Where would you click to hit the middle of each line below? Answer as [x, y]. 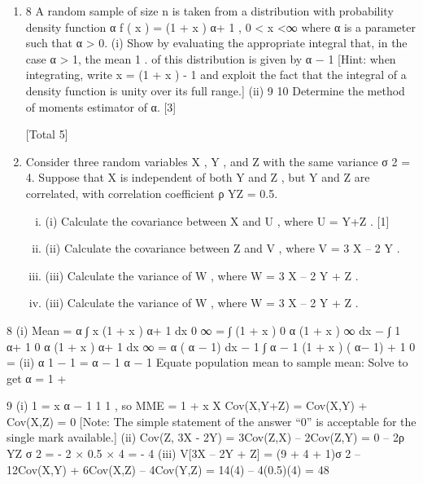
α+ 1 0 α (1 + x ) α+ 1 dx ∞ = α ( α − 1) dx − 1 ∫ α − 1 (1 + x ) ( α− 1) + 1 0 [211, 346]
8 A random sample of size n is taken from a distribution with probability [209, 11]
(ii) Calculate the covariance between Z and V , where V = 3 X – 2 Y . [222, 248]
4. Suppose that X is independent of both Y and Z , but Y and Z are [198, 177]
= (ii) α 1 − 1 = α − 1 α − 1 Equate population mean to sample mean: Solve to [207, 362]
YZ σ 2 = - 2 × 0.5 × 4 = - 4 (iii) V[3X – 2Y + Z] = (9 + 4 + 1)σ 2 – [184, 453]
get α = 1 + [37, 378]
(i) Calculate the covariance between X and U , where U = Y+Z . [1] [217, 220]
